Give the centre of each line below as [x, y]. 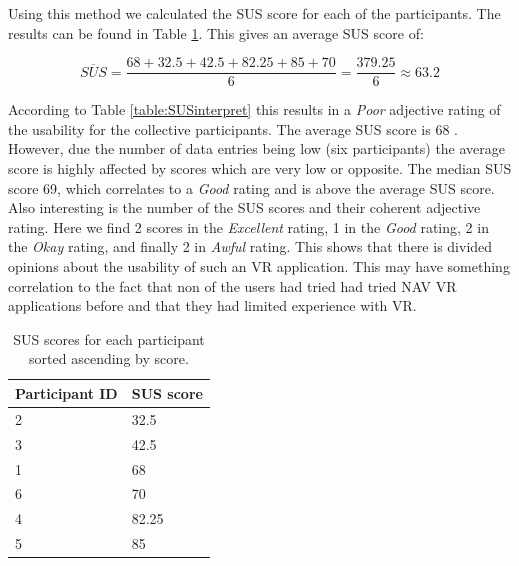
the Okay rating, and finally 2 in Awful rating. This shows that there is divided [250, 246]
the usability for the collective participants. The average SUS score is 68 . [233, 128]
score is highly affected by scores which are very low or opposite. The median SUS [260, 168]
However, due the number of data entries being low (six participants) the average [257, 148]
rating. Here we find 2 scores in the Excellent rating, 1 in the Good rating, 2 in [248, 226]
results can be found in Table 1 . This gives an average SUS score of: [216, 32]
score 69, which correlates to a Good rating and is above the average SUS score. [251, 187]
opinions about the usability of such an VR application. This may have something [259, 266]
